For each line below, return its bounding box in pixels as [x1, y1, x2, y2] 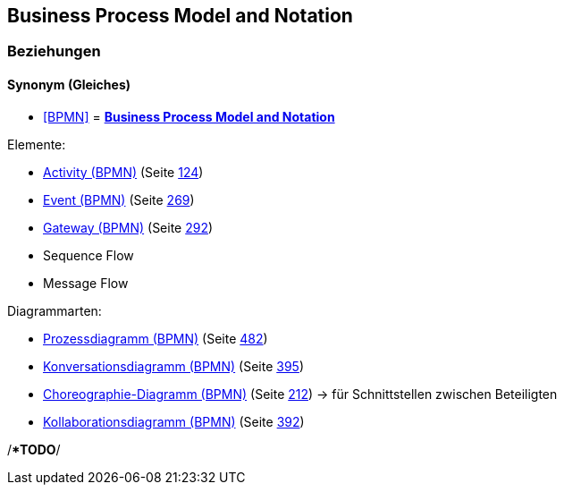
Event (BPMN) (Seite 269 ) [43, 191, 195, 208]
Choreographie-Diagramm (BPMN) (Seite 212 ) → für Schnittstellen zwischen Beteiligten [43, 386, 558, 402]
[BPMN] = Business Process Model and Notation [43, 108, 335, 124]
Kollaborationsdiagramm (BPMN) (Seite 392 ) [43, 413, 305, 429]
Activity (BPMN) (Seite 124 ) [43, 164, 204, 180]
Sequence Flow [43, 247, 134, 263]
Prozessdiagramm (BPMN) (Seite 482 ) [43, 330, 268, 346]
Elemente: [7, 136, 66, 152]
